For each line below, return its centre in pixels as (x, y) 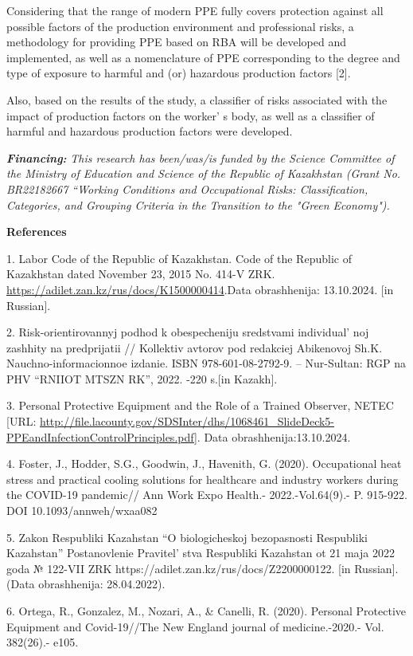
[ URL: (21, 421)
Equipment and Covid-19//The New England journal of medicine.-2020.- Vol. (195, 626)
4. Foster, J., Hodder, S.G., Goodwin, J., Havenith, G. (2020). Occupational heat (204, 464)
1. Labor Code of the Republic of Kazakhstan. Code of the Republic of (179, 258)
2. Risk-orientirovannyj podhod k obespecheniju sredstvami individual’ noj (188, 332)
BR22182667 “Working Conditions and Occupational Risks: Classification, (187, 189)
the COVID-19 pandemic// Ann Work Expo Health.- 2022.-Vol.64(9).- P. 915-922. (207, 495)
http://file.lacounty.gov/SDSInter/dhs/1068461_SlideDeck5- (187, 421)
